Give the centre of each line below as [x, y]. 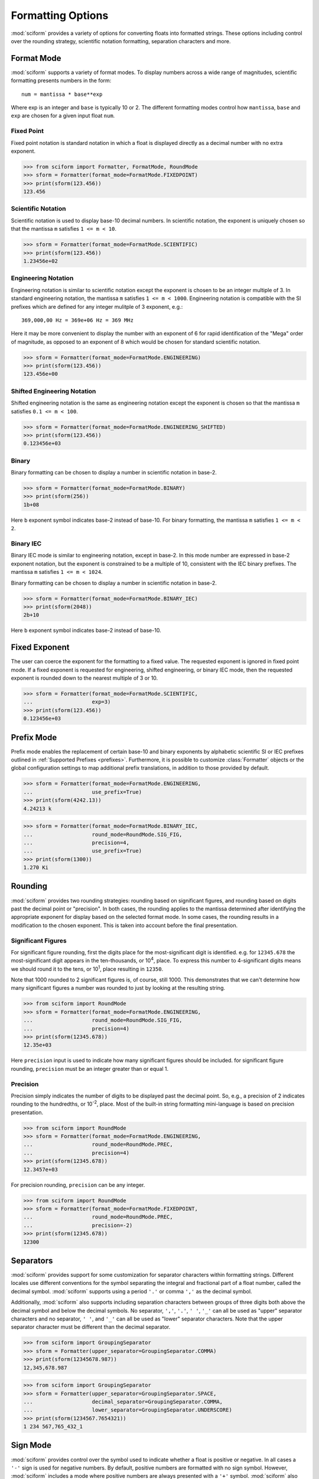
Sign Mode [31, 1446]
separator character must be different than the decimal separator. [91, 1327]
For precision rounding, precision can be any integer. [78, 1185]
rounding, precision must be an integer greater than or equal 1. [90, 1068]
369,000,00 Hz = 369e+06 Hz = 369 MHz [78, 320]
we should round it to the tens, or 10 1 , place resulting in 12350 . [87, 968]
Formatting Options [60, 15]
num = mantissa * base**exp [62, 94]
